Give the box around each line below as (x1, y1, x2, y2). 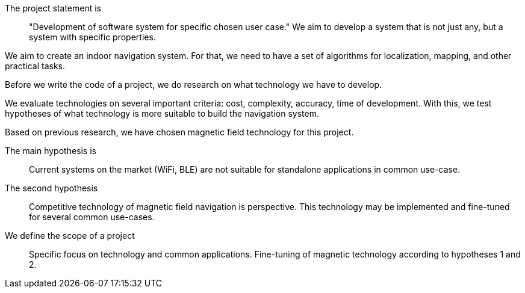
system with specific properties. (29, 32, 156, 42)
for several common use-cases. (29, 212, 155, 222)
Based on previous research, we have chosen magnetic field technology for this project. (5, 127, 354, 137)
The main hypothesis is (5, 146, 96, 156)
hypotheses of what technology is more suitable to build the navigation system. (5, 108, 319, 119)
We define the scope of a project (5, 230, 135, 241)
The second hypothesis (5, 183, 98, 193)
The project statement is (5, 3, 101, 13)
